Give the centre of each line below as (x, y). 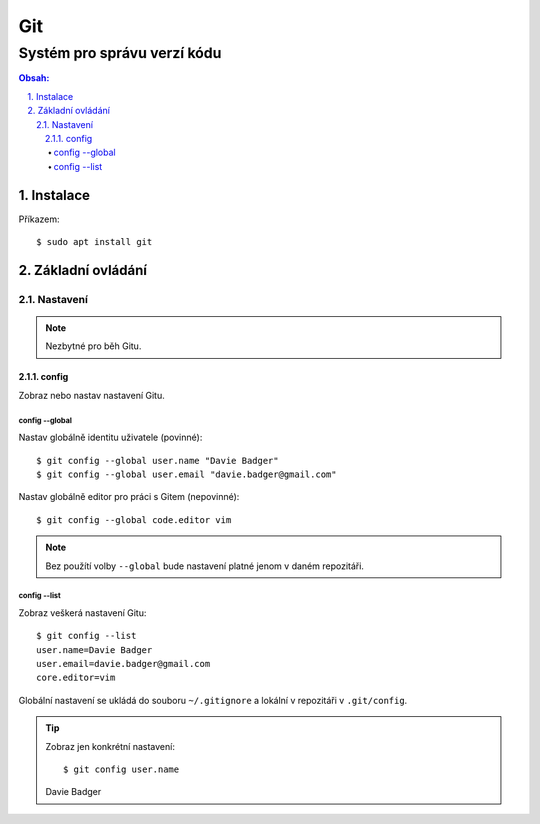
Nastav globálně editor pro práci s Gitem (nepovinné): (129, 497)
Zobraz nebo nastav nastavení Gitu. (91, 395)
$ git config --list (86, 636)
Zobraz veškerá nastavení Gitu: (82, 612)
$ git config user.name (121, 769)
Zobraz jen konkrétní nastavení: (110, 746)
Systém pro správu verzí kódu (120, 53)
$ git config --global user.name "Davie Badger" (157, 460)
